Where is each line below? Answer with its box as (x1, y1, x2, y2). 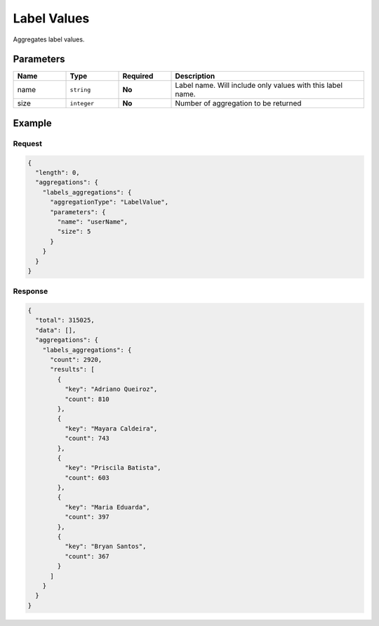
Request (13, 138, 42, 148)
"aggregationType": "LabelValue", (50, 198, 168, 207)
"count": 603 (64, 474, 110, 481)
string (69, 86, 91, 93)
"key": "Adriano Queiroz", (64, 385, 158, 393)
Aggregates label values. (13, 35, 85, 44)
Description (175, 71, 215, 81)
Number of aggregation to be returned (175, 98, 302, 108)
